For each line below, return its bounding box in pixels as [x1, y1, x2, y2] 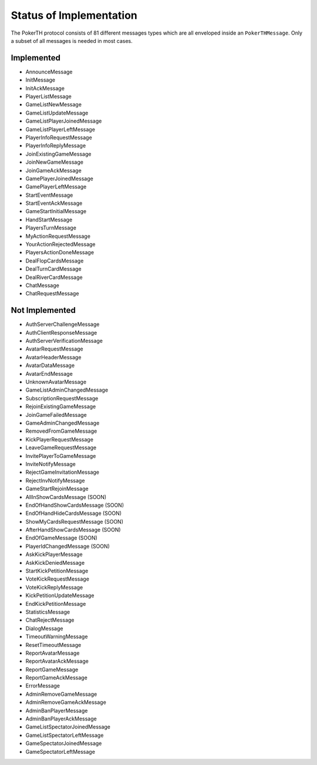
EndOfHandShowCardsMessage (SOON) [25, 501, 124, 508]
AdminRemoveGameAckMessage [25, 699, 107, 706]
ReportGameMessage [25, 666, 79, 673]
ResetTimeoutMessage [25, 641, 82, 648]
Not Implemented [11, 305, 76, 315]
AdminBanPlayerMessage [25, 707, 88, 714]
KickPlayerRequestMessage [25, 436, 94, 443]
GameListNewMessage [25, 101, 82, 108]
